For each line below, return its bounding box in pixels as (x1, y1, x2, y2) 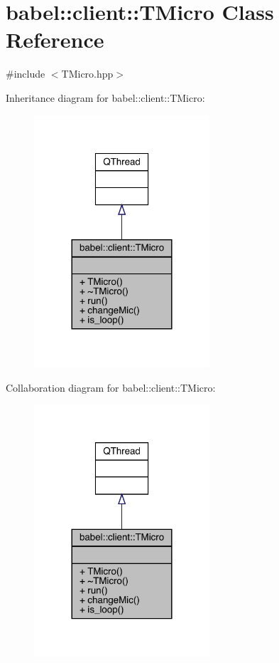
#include (6, 66, 45, 81)
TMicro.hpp (61, 66, 114, 81)
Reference (6, 25, 104, 54)
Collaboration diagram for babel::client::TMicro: (6, 380, 216, 395)
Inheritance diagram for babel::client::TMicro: (6, 90, 205, 105)
